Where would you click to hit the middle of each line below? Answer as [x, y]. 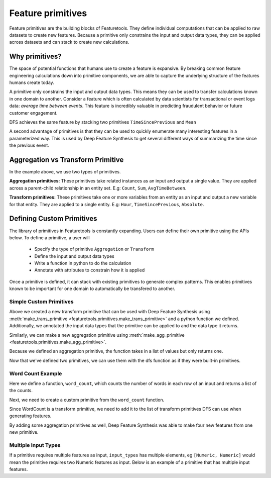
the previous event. [29, 145]
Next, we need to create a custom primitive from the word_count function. [87, 400]
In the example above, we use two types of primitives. [65, 172]
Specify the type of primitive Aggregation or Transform [94, 249]
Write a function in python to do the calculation [83, 263]
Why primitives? [36, 57]
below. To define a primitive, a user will [49, 237]
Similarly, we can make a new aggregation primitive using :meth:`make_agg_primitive [97, 335]
